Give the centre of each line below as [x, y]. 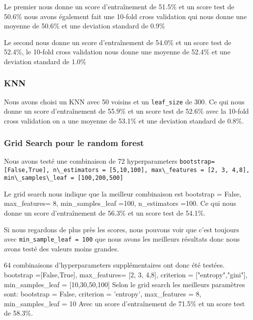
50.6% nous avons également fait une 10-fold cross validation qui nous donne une [126, 16]
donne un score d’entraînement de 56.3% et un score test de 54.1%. [105, 213]
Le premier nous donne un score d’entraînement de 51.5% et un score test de [119, 6]
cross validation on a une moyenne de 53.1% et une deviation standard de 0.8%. [124, 121]
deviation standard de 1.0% [45, 61]
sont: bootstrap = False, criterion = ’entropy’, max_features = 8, [103, 294]
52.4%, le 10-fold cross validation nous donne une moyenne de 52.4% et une [117, 52]
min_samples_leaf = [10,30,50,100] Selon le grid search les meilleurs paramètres [125, 284]
